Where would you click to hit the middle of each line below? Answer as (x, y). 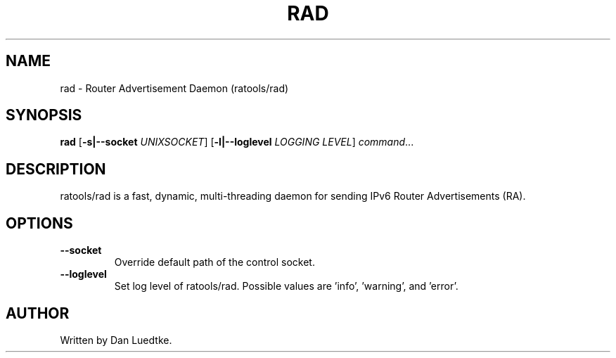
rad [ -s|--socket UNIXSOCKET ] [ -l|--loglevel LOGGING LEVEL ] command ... (237, 142)
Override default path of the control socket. (214, 262)
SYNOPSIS (44, 115)
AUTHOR (38, 313)
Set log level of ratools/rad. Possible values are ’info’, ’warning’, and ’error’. (286, 286)
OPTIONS (39, 223)
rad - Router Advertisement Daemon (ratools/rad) (174, 88)
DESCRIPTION (56, 169)
